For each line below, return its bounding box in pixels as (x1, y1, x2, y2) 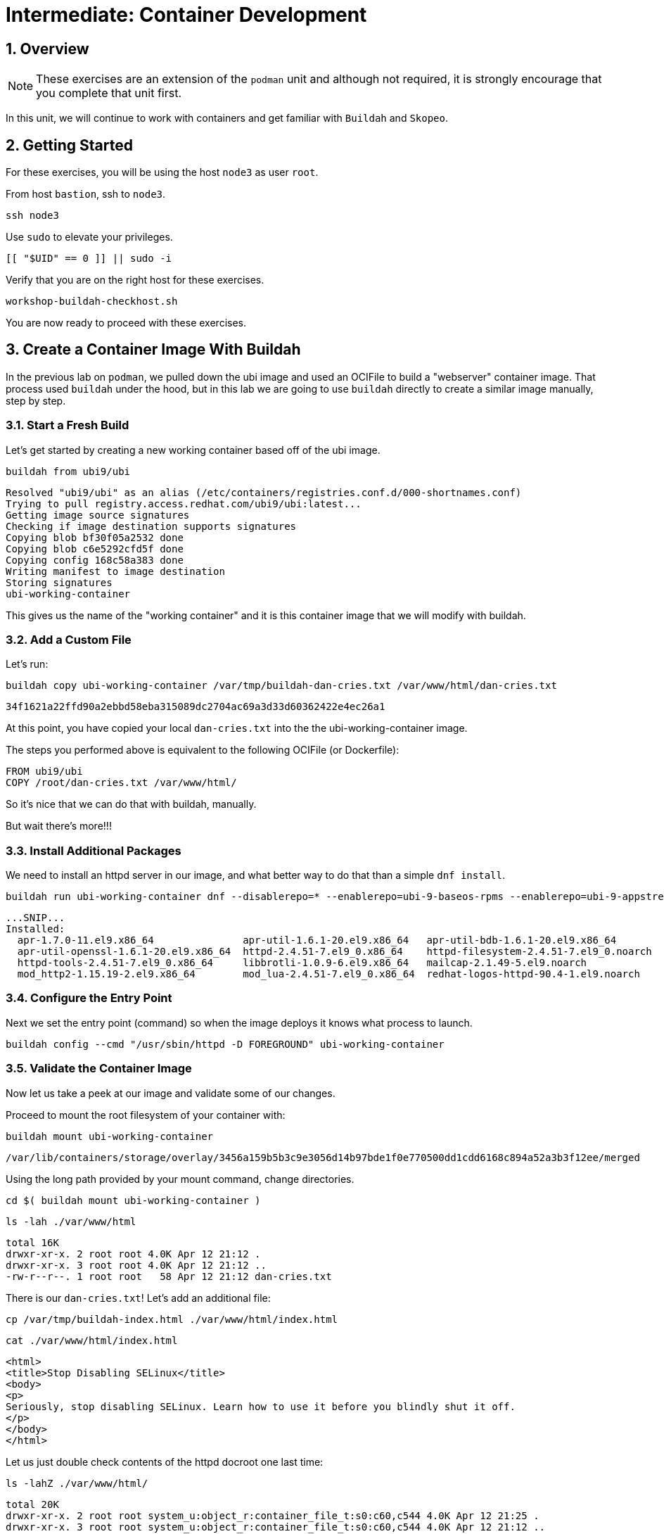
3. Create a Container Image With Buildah (6, 341, 301, 359)
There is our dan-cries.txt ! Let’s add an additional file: (6, 1291, 271, 1304)
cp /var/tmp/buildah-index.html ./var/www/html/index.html (6, 1313, 338, 1325)
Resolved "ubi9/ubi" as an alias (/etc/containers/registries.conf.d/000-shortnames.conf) (6, 486, 522, 498)
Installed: (6, 923, 65, 935)
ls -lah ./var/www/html (6, 1215, 136, 1227)
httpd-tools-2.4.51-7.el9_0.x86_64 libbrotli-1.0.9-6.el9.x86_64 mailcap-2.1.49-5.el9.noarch (17, 957, 587, 969)
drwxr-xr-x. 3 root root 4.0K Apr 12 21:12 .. (6, 1259, 267, 1271)
